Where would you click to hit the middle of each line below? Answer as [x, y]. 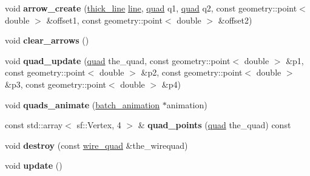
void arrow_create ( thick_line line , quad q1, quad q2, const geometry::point [151, 8]
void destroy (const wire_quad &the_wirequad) [96, 145]
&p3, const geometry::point [56, 84]
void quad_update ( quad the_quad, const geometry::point [118, 60]
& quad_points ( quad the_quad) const [214, 125]
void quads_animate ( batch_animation [83, 104]
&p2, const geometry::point [192, 72]
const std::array [34, 125]
